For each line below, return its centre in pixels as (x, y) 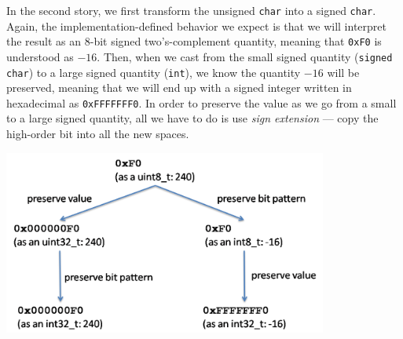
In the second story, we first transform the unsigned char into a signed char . (191, 10)
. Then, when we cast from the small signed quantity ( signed (245, 56)
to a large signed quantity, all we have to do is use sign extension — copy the (192, 118)
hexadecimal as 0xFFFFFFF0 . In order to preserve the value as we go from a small (201, 102)
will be (343, 72)
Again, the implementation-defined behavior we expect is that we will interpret (196, 26)
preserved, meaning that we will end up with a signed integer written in (179, 87)
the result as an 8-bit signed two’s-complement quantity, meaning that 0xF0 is (194, 41)
